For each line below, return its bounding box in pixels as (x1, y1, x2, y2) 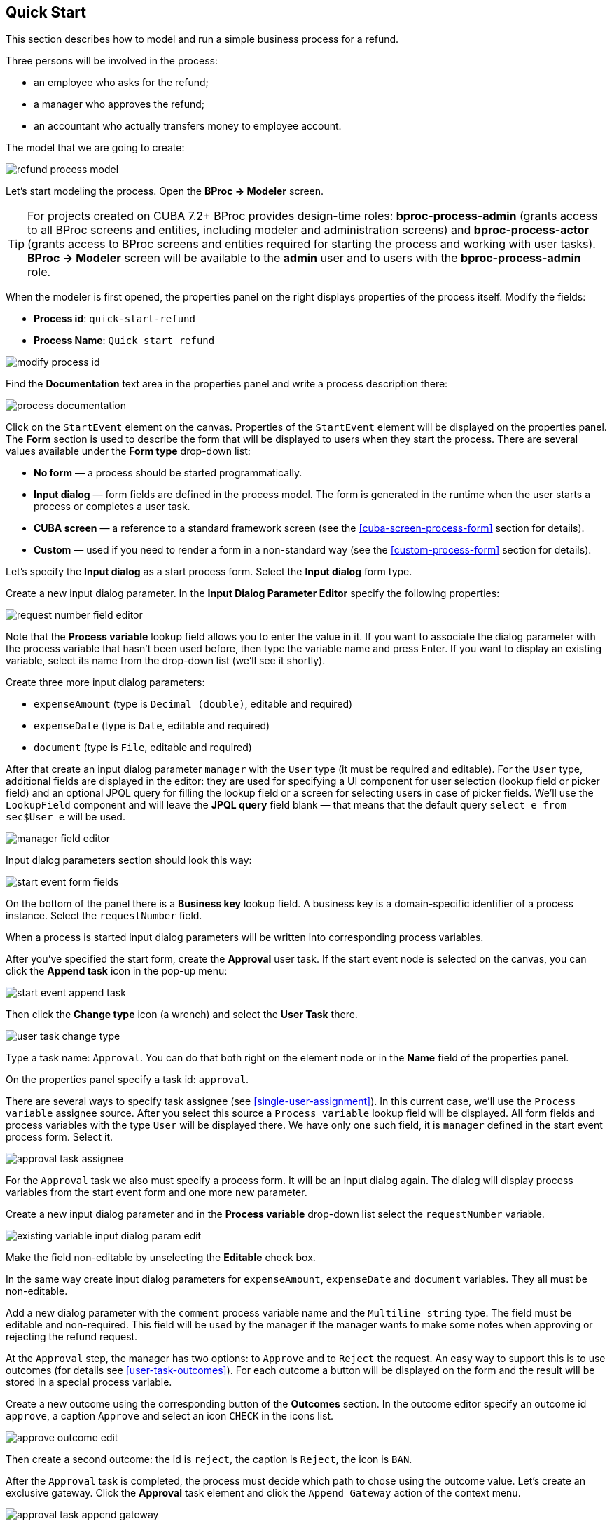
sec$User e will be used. (6, 811, 125, 823)
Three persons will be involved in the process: (6, 55, 218, 67)
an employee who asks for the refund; (34, 76, 209, 89)
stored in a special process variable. (6, 1376, 172, 1389)
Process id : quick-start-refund (34, 312, 195, 325)
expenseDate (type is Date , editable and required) (34, 720, 270, 732)
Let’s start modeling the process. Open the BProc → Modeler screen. (6, 185, 324, 198)
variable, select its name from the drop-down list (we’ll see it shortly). (6, 654, 326, 667)
